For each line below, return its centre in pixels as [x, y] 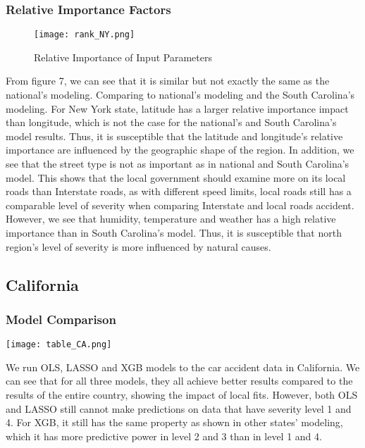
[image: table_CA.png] [59, 345]
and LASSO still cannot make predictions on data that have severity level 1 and [179, 408]
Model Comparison [61, 319]
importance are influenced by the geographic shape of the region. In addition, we [180, 150]
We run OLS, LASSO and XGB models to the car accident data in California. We [183, 367]
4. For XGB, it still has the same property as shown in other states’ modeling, [174, 422]
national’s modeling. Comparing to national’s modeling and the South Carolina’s [180, 95]
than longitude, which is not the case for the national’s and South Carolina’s [171, 122]
